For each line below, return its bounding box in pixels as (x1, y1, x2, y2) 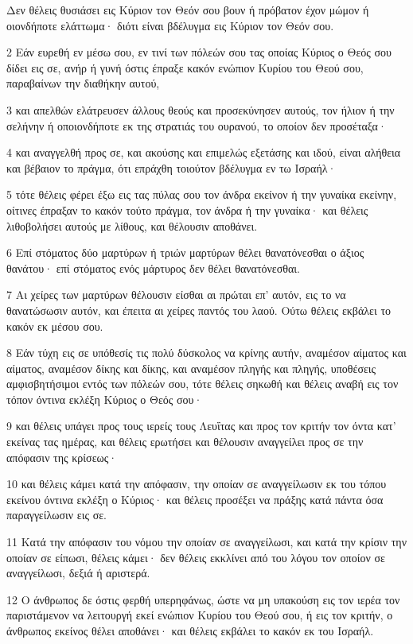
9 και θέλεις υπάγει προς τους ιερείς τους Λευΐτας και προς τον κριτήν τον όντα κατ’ (6, 417, 396, 434)
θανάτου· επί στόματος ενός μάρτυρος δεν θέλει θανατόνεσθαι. (6, 259, 300, 276)
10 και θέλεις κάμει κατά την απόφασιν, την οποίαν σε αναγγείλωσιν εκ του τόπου (6, 475, 387, 492)
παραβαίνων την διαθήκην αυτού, (6, 75, 160, 91)
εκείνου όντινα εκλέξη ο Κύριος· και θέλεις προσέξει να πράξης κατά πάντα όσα (6, 491, 384, 507)
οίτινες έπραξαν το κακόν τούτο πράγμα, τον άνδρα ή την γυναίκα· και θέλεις (6, 201, 368, 218)
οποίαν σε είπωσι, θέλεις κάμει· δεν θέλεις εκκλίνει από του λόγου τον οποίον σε (6, 549, 385, 565)
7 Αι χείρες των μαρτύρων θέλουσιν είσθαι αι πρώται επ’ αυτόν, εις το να (6, 286, 346, 303)
